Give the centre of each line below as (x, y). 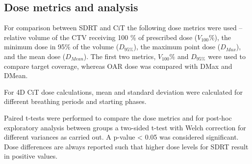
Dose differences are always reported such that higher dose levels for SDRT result (126, 146)
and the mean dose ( (35, 56)
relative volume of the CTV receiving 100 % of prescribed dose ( (101, 37)
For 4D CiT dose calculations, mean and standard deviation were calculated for (123, 92)
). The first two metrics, (120, 56)
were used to (227, 56)
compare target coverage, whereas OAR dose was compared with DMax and (118, 66)
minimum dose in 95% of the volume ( (62, 47)
